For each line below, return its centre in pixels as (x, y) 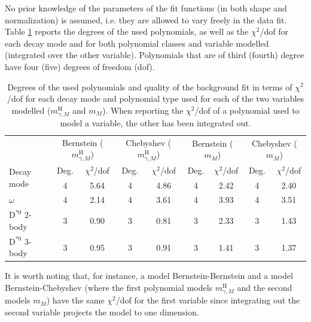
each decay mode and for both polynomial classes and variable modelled (137, 43)
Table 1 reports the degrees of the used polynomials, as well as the (127, 31)
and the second (265, 287)
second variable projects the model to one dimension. (102, 312)
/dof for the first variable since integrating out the (208, 300)
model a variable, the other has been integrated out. (155, 122)
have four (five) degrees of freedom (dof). (80, 66)
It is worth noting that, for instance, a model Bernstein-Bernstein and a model (149, 276)
